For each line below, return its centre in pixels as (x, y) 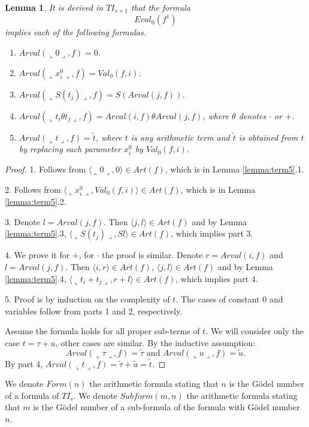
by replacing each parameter (70, 149)
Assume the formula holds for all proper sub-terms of (102, 331)
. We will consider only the (255, 331)
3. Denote (22, 221)
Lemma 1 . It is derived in (54, 7)
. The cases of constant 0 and (229, 299)
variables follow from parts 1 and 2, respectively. (94, 311)
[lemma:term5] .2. (36, 202)
